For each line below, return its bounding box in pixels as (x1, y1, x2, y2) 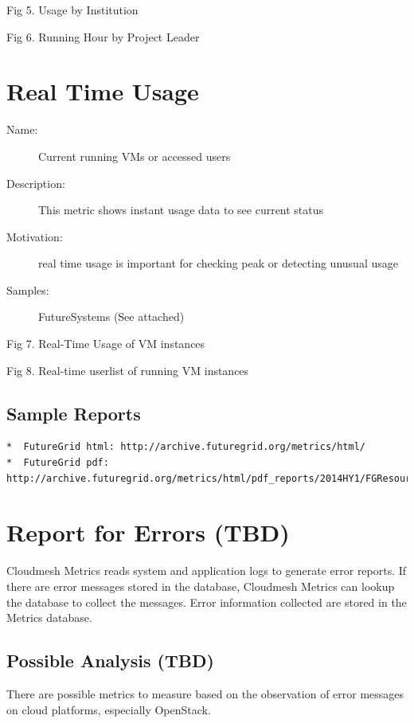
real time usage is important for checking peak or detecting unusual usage (38, 255, 398, 272)
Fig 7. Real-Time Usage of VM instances (6, 335, 205, 352)
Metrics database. (6, 609, 92, 626)
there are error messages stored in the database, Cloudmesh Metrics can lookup (6, 577, 395, 594)
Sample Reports (6, 401, 141, 425)
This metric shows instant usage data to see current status (38, 201, 324, 218)
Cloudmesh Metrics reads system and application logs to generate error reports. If (6, 562, 407, 579)
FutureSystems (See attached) (38, 308, 185, 325)
